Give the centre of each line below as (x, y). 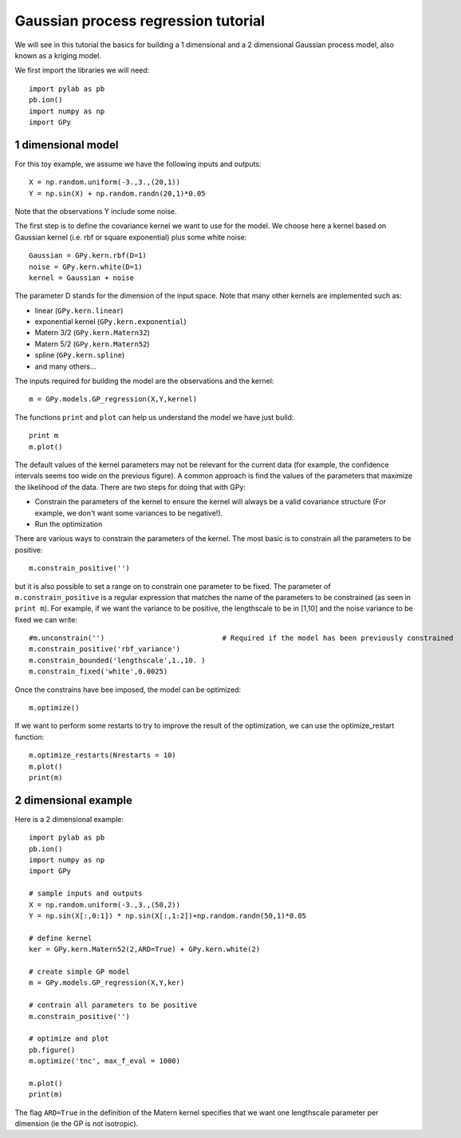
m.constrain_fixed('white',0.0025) (99, 672)
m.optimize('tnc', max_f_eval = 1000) (105, 1061)
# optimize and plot (69, 1039)
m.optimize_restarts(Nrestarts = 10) (103, 755)
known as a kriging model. (58, 55)
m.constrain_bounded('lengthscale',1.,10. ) (118, 660)
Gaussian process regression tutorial (140, 21)
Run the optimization (69, 524)
